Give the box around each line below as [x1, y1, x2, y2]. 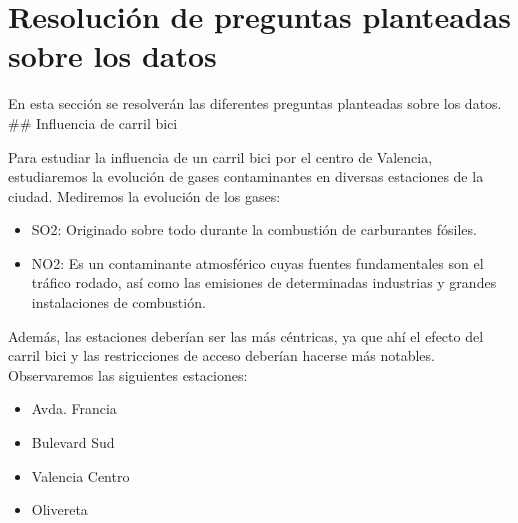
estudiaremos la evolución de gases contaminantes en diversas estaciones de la [8, 166, 484, 187]
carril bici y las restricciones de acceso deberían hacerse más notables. [8, 345, 435, 366]
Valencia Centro [31, 465, 130, 486]
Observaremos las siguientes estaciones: [8, 364, 248, 385]
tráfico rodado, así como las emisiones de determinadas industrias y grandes [31, 272, 497, 293]
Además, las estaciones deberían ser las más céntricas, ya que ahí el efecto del [8, 325, 484, 346]
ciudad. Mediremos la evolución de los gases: [8, 185, 281, 206]
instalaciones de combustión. [31, 292, 206, 313]
